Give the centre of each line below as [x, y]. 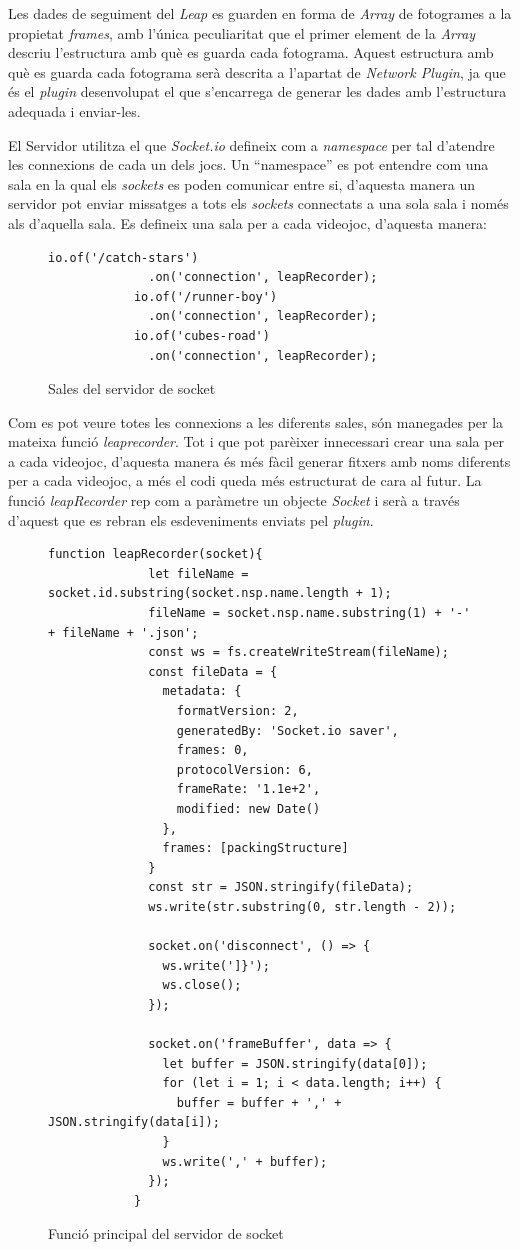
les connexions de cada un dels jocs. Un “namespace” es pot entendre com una [248, 164]
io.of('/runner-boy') [205, 296]
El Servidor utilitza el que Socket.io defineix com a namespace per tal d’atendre [251, 144]
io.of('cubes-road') [201, 335]
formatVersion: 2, [237, 711]
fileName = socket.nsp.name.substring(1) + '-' [309, 613]
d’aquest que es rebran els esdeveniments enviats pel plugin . [191, 519]
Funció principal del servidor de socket [166, 1233]
